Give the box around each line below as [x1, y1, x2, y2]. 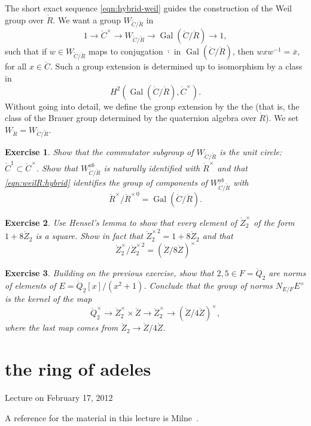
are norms [269, 267, 306, 279]
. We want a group [53, 13, 121, 26]
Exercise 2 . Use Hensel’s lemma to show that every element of [5, 216, 237, 228]
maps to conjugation [88, 45, 163, 58]
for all [5, 60, 27, 72]
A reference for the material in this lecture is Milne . [5, 411, 199, 424]
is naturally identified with [103, 161, 200, 174]
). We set [265, 111, 299, 124]
